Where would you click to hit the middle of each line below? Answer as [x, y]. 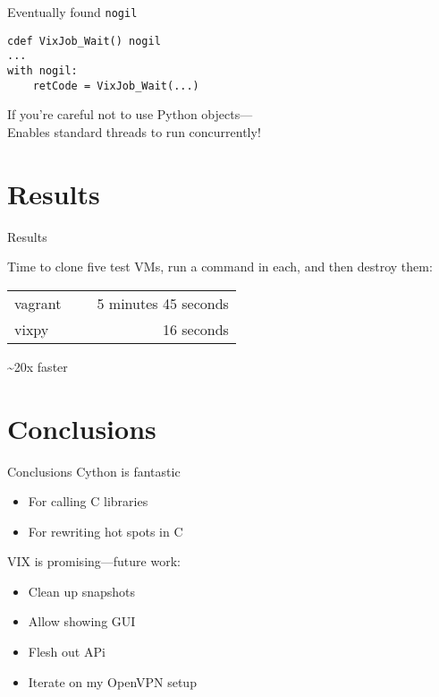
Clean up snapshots [82, 591]
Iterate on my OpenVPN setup [112, 681]
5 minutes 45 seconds [163, 303]
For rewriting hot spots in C [106, 531]
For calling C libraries [88, 501]
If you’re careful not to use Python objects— [130, 114]
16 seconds [195, 329]
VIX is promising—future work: [94, 561]
